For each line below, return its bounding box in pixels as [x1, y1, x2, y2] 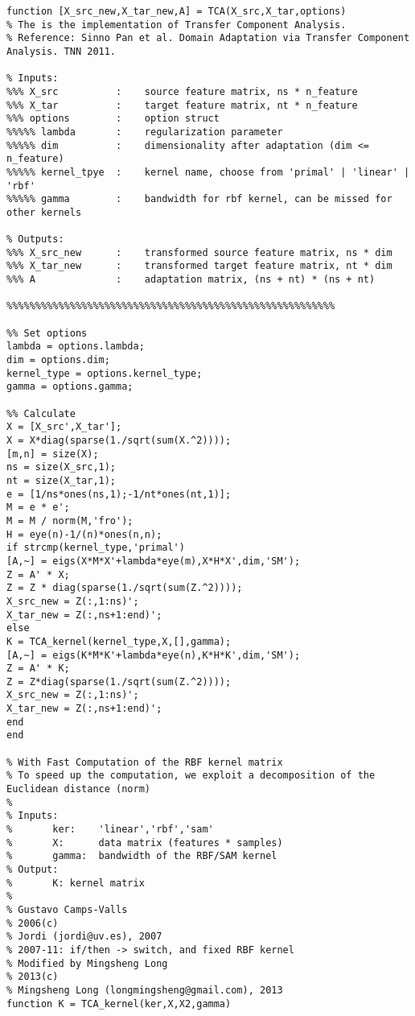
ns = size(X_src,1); [6, 461, 117, 473]
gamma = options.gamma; [6, 381, 134, 393]
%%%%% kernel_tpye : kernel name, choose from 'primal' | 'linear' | [6, 166, 410, 178]
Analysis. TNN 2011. [6, 45, 117, 57]
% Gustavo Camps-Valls [6, 903, 128, 915]
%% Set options [6, 327, 88, 339]
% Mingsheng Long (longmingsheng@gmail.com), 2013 [6, 984, 283, 996]
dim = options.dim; [6, 354, 110, 366]
